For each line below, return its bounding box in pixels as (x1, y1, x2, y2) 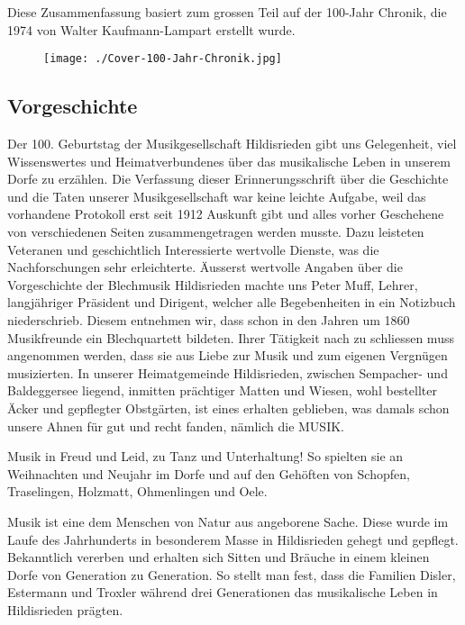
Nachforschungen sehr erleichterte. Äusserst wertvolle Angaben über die (7, 258, 403, 276)
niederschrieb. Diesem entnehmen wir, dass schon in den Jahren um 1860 (7, 310, 410, 329)
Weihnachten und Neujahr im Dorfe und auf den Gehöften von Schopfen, (7, 464, 410, 483)
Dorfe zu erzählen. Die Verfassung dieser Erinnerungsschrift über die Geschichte (7, 169, 449, 188)
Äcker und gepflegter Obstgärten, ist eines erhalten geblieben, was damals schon (7, 398, 450, 417)
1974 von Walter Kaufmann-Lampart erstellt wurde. (7, 20, 296, 39)
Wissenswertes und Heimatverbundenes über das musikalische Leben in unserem (7, 151, 451, 170)
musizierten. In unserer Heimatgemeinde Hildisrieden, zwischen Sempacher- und (7, 363, 448, 382)
